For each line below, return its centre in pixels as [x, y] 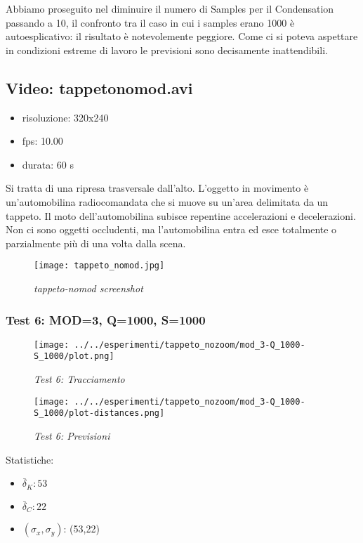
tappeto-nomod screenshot [88, 288]
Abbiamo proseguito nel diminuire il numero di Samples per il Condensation [170, 8]
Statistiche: [30, 459]
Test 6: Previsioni [72, 436]
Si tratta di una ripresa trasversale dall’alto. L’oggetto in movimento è [157, 188]
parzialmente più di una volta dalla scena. [96, 243]
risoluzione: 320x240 [65, 117]
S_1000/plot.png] [74, 356]
